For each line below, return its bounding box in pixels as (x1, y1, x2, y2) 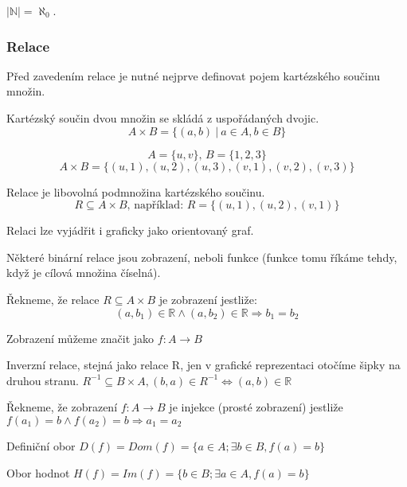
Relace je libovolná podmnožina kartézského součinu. (6, 183, 265, 200)
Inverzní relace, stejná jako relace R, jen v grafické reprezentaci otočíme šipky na (6, 356, 401, 373)
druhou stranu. (6, 372, 79, 388)
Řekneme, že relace (6, 290, 100, 307)
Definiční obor (6, 437, 76, 454)
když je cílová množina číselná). (6, 264, 161, 281)
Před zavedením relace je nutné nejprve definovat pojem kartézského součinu (6, 67, 381, 84)
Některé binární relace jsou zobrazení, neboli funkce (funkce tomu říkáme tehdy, (6, 248, 397, 265)
